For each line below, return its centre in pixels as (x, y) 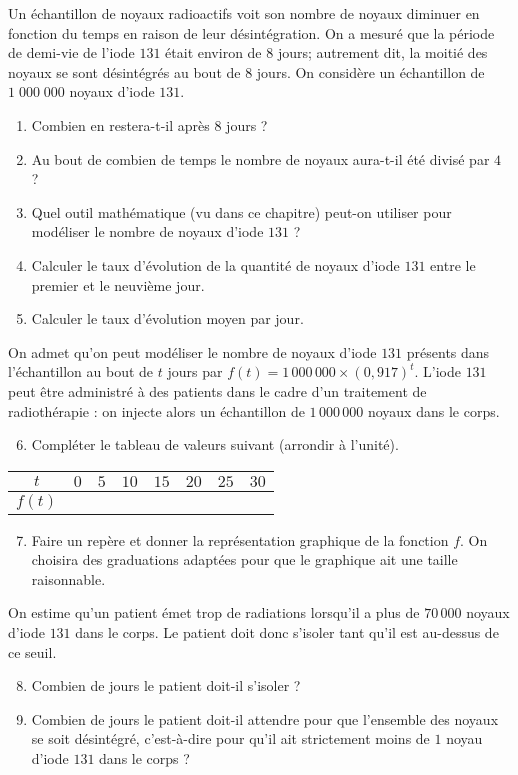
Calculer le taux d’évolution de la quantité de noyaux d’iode (215, 264)
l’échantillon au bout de (81, 371)
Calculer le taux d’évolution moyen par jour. (167, 318)
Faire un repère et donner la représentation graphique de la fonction (240, 539)
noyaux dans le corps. (433, 410)
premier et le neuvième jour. (118, 284)
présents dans (448, 351)
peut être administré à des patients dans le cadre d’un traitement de (217, 390)
